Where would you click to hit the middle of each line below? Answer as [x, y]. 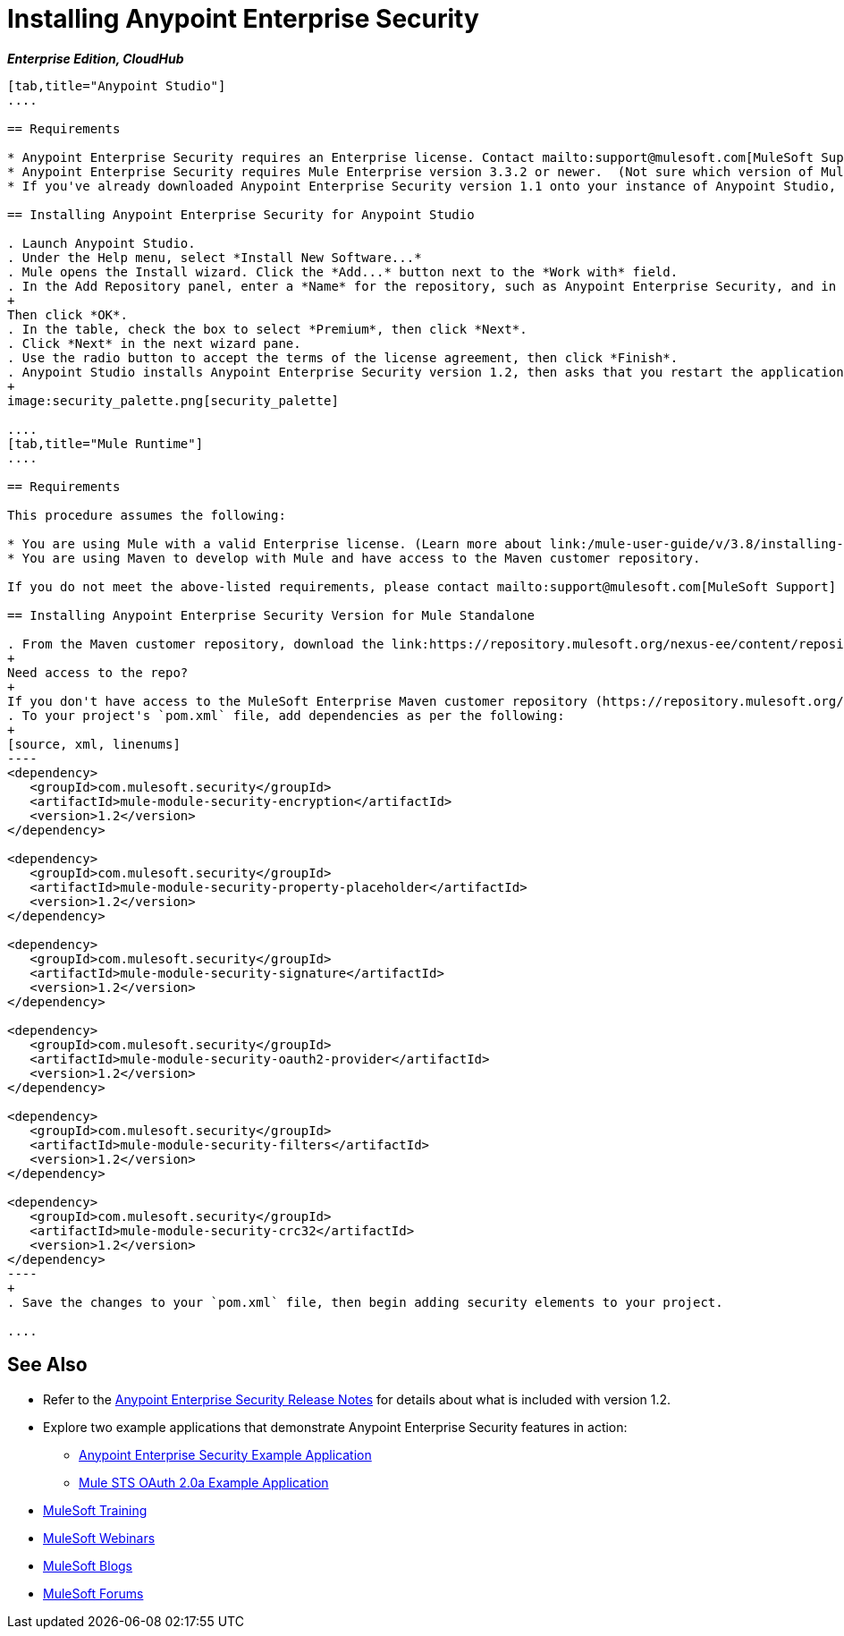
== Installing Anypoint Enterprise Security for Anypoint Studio [241, 214]
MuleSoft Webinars [99, 1538]
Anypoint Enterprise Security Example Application [225, 1454]
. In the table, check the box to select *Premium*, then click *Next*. [267, 329]
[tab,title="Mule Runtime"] [105, 443]
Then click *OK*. [68, 314]
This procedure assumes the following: [147, 515]
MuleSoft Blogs [88, 1565]
